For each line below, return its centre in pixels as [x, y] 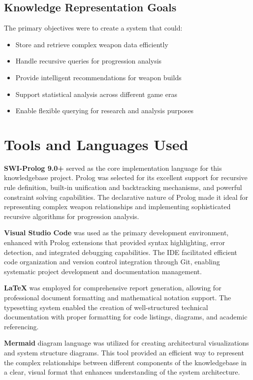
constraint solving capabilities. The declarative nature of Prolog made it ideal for [126, 197]
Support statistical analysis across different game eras [96, 94]
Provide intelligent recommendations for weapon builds [98, 77]
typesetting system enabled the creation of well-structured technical [106, 307]
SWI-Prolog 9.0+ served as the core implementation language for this [113, 168]
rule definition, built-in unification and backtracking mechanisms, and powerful [123, 187]
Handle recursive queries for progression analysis [89, 61]
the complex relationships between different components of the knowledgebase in [126, 362]
